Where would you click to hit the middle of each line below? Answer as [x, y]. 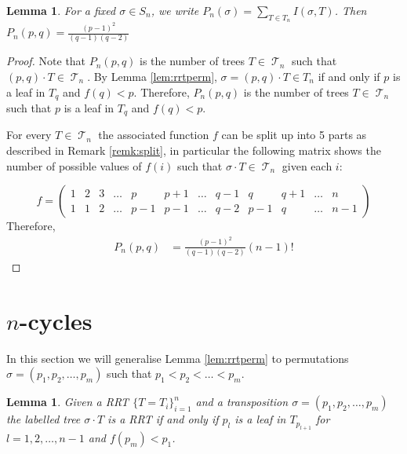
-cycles [56, 320]
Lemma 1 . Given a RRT [68, 402]
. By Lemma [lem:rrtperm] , [152, 76]
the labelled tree [44, 419]
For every [29, 135]
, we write [175, 10]
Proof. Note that [46, 61]
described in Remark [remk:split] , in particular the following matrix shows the [194, 150]
